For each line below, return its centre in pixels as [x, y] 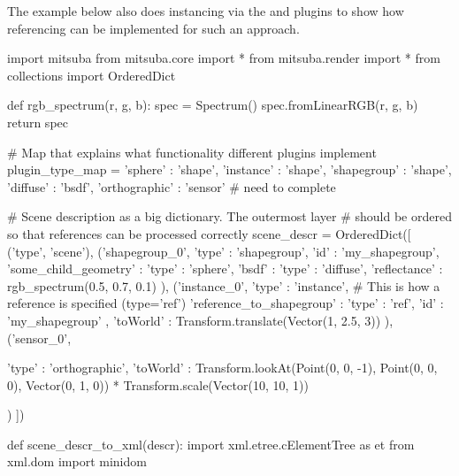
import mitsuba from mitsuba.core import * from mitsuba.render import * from [224, 58]
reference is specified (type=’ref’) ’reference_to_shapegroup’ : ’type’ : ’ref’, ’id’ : [226, 303]
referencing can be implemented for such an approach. [153, 28]
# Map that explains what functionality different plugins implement [192, 152]
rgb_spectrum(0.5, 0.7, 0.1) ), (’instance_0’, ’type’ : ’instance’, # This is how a [224, 285]
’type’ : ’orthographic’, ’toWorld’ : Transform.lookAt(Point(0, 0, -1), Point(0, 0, [222, 368]
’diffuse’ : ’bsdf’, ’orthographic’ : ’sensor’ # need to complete [172, 186]
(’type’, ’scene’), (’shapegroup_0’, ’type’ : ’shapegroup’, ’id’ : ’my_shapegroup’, [223, 251]
